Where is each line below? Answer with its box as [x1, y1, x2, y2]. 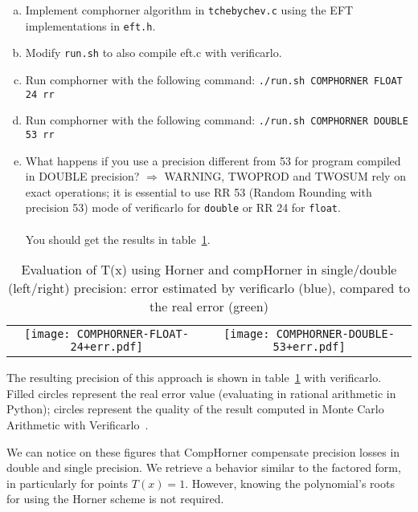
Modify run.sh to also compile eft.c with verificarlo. [25, 44, 282, 61]
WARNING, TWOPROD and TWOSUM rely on [164, 168, 406, 185]
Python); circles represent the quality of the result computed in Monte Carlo [6, 400, 384, 417]
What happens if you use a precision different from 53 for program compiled [25, 152, 401, 169]
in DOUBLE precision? [25, 168, 140, 185]
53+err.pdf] [273, 340, 346, 354]
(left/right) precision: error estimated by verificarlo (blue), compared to [7, 278, 411, 298]
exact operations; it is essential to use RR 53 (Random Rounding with [25, 183, 372, 200]
